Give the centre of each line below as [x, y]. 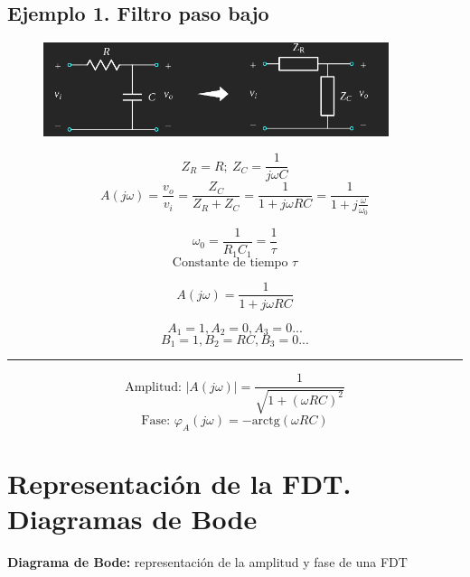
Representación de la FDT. [179, 483]
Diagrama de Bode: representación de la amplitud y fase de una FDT [207, 562]
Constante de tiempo [230, 262]
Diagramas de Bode [132, 519]
